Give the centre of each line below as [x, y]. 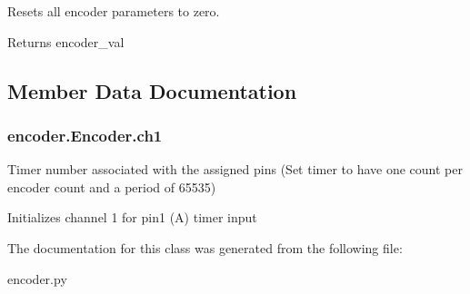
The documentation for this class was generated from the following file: [205, 247]
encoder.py [37, 278]
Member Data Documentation [152, 90]
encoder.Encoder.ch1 [85, 135]
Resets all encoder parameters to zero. [114, 11]
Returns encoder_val [66, 41]
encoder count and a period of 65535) [112, 186]
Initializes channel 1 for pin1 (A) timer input [132, 217]
